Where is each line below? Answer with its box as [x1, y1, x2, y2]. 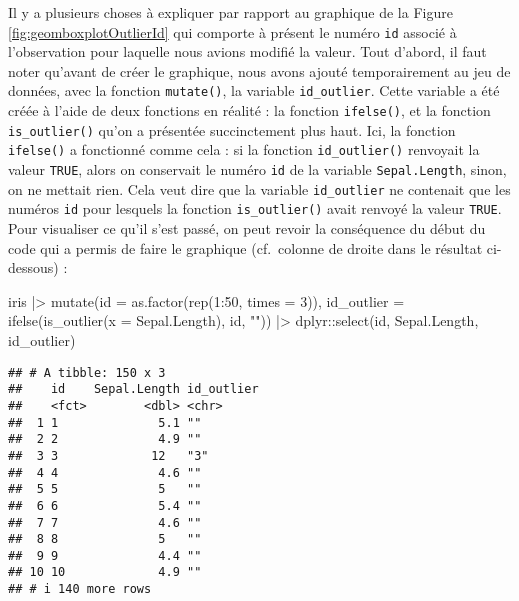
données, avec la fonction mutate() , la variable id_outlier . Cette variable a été [8, 80, 500, 101]
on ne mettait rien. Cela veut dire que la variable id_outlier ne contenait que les [8, 178, 511, 199]
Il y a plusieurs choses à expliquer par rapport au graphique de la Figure [8, 2, 453, 22]
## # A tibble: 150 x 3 [8, 365, 166, 380]
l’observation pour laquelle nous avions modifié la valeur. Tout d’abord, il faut [8, 41, 487, 62]
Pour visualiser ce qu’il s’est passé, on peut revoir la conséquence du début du [8, 218, 486, 239]
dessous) [8, 257, 59, 278]
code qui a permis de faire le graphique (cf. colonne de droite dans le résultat [8, 237, 483, 258]
